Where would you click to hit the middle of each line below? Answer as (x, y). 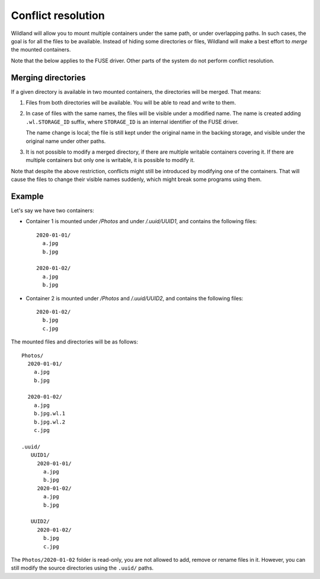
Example (27, 196)
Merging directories (48, 77)
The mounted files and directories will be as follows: (75, 342)
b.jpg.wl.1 (49, 413)
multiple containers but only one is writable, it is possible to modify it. (110, 160)
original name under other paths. (66, 141)
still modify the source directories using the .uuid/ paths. (82, 568)
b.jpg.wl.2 (49, 422)
